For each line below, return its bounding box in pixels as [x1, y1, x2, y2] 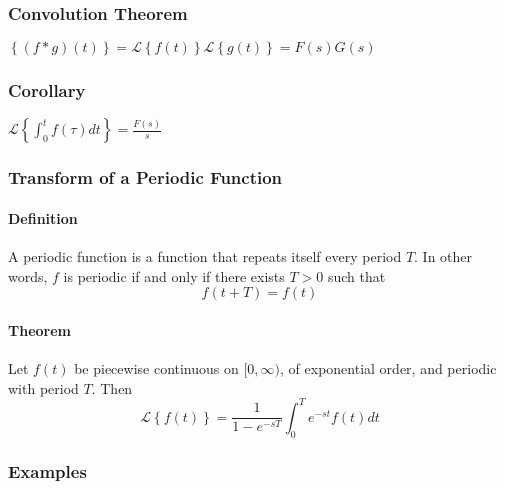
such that [327, 265, 386, 286]
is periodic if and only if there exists [63, 265, 285, 286]
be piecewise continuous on [74, 358, 239, 379]
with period [8, 377, 79, 398]
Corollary [8, 78, 86, 103]
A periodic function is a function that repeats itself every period [8, 246, 402, 267]
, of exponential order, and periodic [280, 358, 497, 379]
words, [8, 265, 48, 286]
